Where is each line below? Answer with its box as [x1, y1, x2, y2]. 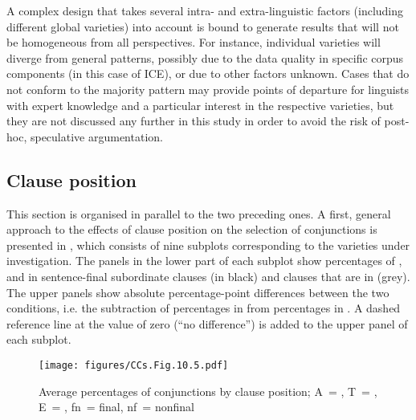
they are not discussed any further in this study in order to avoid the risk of [6, 112, 381, 129]
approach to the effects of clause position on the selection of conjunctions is [6, 221, 377, 238]
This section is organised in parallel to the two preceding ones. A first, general [6, 205, 391, 222]
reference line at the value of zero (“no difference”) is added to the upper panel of [6, 315, 408, 332]
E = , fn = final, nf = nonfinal [39, 398, 194, 415]
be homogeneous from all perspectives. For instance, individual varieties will [6, 34, 381, 51]
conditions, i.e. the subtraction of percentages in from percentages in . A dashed [6, 300, 401, 316]
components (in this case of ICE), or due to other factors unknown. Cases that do [6, 65, 410, 82]
